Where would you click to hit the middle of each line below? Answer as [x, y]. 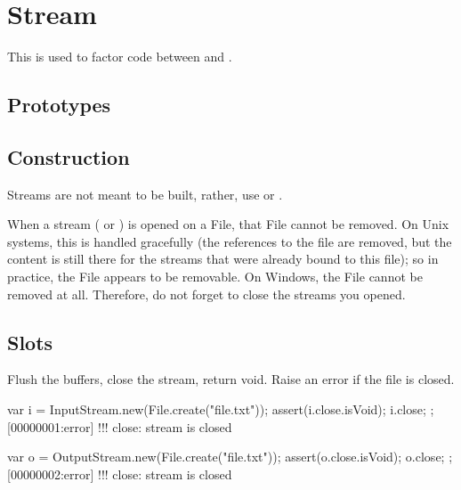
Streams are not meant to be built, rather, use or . [145, 194]
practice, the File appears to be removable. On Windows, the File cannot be [215, 277]
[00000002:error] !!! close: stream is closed [120, 474]
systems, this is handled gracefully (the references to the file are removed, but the [230, 241]
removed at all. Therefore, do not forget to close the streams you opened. [206, 294]
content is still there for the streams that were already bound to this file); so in [223, 259]
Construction [69, 156]
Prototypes [59, 105]
